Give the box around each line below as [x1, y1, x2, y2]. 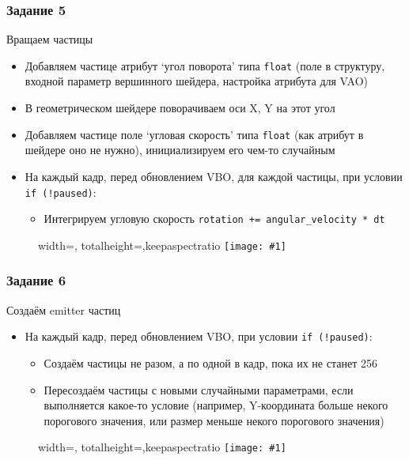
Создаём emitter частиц [6, 301, 121, 318]
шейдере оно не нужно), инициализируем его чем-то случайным [25, 141, 335, 158]
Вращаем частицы [6, 31, 93, 47]
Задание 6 [6, 270, 66, 290]
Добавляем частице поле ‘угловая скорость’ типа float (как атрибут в [25, 126, 364, 142]
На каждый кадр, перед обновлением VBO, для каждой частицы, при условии [25, 168, 403, 184]
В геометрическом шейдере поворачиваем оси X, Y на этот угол [25, 100, 335, 116]
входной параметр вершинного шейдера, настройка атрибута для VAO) [25, 73, 368, 89]
